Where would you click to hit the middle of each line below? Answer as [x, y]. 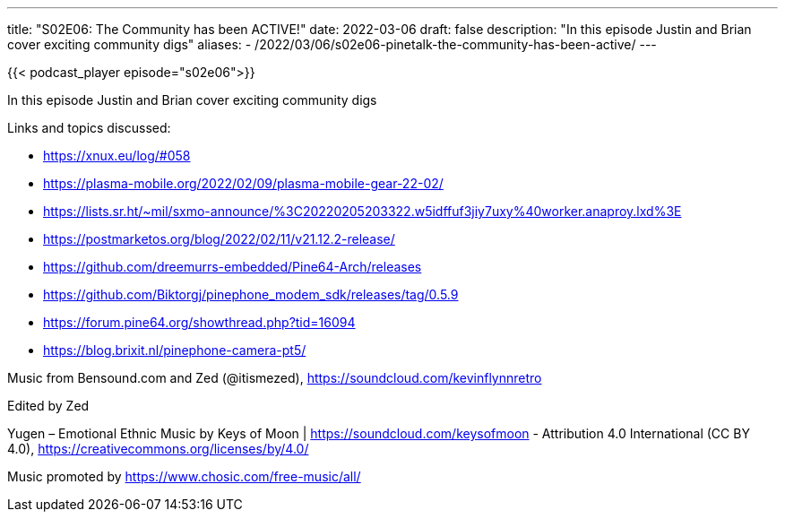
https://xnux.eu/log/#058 [117, 156]
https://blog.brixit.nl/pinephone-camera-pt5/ [175, 350]
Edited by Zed [48, 406]
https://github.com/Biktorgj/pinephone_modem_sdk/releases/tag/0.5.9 [251, 294]
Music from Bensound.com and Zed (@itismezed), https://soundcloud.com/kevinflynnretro [275, 378]
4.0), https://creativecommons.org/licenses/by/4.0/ [158, 449]
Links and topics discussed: [89, 128]
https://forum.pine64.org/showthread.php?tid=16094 [199, 322]
